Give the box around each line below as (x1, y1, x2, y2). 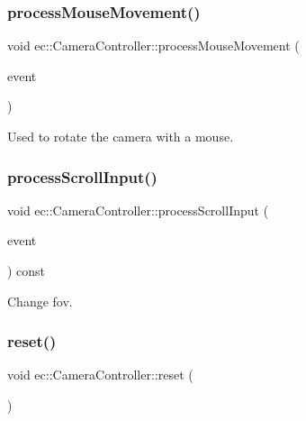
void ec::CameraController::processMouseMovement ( (7, 36, 300, 55)
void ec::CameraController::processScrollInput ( (7, 200, 269, 219)
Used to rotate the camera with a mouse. (7, 127, 234, 145)
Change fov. (7, 291, 73, 310)
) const (7, 261, 46, 279)
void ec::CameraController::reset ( (7, 365, 193, 384)
